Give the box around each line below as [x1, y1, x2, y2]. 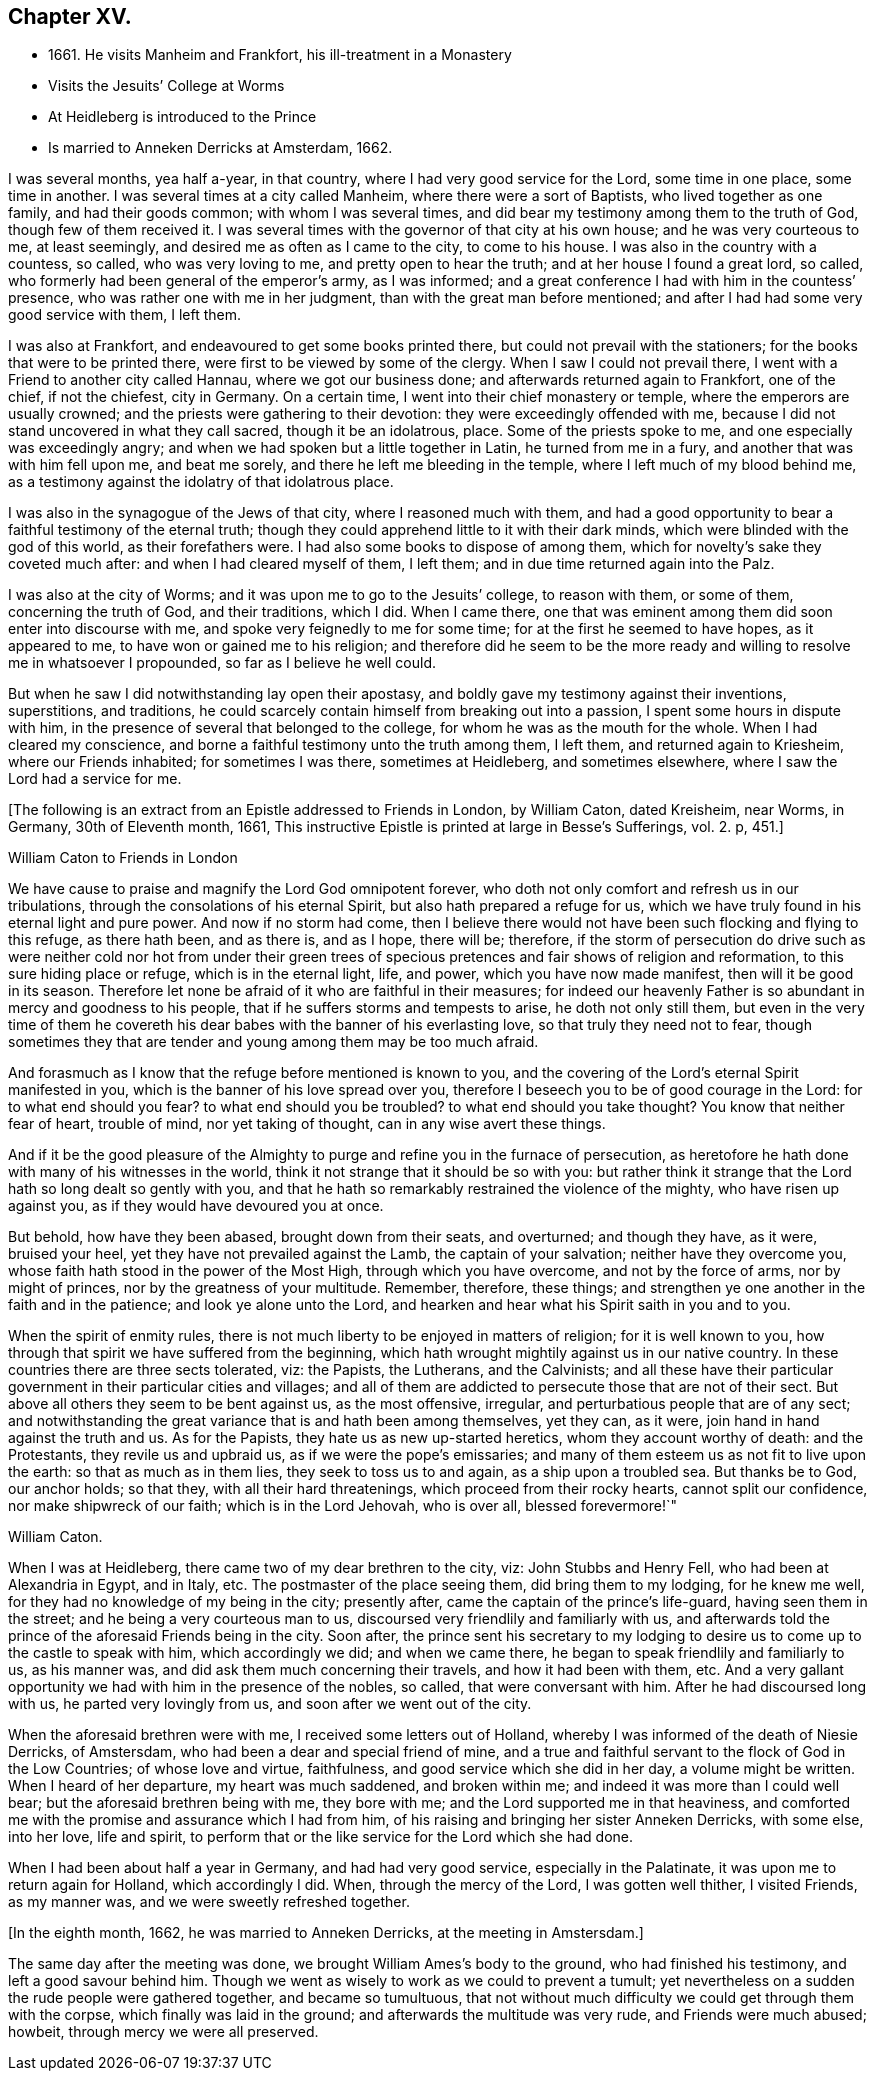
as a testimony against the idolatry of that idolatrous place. [8, 473, 394, 491]
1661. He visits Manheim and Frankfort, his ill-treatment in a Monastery [48, 46, 512, 64]
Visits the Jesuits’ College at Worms [48, 77, 285, 95]
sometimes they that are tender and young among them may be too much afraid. [8, 1033, 539, 1051]
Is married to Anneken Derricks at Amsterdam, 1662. [48, 139, 393, 157]
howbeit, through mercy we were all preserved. [8, 2023, 319, 2041]
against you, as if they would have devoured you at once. [8, 1197, 384, 1215]
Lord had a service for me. [8, 770, 182, 788]
